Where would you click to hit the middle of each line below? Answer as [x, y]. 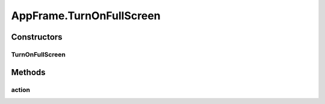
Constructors [37, 37]
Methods [28, 72]
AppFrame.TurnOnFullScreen [86, 16]
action [20, 90]
